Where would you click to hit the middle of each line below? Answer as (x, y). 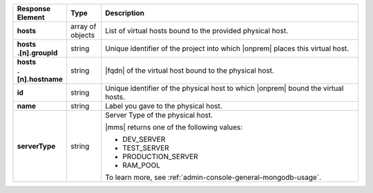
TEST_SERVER (145, 148)
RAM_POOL (141, 165)
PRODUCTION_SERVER (160, 157)
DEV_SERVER (144, 139)
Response (34, 9)
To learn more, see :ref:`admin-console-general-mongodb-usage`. (213, 177)
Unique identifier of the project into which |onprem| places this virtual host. (227, 48)
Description (125, 13)
